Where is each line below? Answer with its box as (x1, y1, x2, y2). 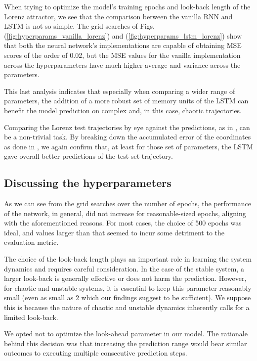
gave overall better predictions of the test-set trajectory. (4, 151, 173, 161)
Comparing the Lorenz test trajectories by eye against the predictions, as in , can (4, 122, 250, 132)
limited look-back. (4, 312, 58, 322)
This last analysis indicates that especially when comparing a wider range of (4, 86, 235, 96)
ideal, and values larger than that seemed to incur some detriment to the (4, 227, 225, 237)
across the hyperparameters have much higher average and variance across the (4, 59, 241, 70)
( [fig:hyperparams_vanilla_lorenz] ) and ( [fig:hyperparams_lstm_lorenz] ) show (4, 30, 242, 41)
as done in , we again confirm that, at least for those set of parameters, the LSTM (4, 141, 253, 151)
